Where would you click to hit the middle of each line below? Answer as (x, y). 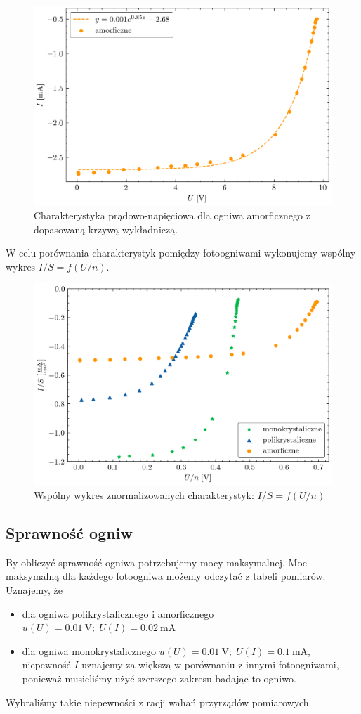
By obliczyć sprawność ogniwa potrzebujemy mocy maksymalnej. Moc (157, 562)
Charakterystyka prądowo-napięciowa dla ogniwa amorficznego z (172, 215)
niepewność (46, 664)
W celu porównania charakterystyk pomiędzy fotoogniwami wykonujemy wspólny (181, 253)
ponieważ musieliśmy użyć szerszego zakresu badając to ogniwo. (159, 678)
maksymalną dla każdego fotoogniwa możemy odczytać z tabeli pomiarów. (166, 576)
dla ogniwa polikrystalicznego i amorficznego (118, 613)
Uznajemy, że (34, 589)
